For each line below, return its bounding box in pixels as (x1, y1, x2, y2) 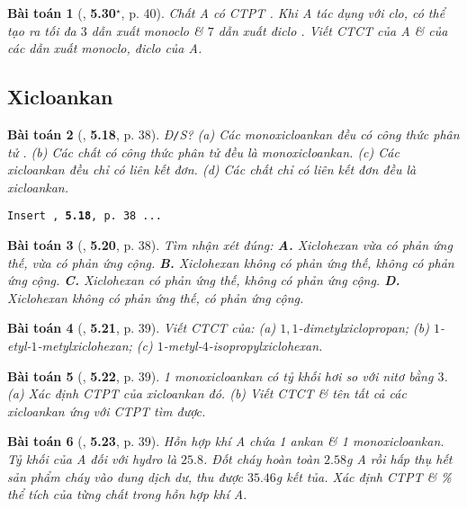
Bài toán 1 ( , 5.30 (7, 4, 116, 22)
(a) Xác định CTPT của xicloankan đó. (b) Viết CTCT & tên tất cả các (7, 384, 407, 403)
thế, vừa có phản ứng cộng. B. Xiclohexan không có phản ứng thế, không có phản (7, 253, 454, 272)
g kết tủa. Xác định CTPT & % (275, 467, 452, 486)
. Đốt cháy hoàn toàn (203, 450, 320, 469)
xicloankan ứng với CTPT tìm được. (7, 401, 206, 420)
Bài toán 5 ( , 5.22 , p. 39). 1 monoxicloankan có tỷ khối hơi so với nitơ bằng (7, 366, 434, 385)
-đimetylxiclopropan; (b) (298, 318, 429, 337)
